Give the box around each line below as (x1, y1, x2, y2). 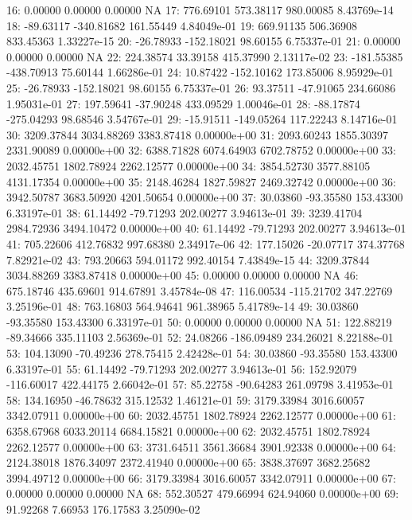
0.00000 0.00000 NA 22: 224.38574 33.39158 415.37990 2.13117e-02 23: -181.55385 (6, 48, 403, 65)
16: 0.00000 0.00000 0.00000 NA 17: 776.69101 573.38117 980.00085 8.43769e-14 (6, 2, 394, 18)
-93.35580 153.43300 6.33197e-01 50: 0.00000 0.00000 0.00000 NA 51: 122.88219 (6, 313, 392, 330)
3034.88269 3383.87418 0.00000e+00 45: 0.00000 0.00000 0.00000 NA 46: (6, 267, 359, 283)
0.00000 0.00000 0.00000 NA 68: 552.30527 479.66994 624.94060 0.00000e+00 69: (6, 485, 399, 502)
